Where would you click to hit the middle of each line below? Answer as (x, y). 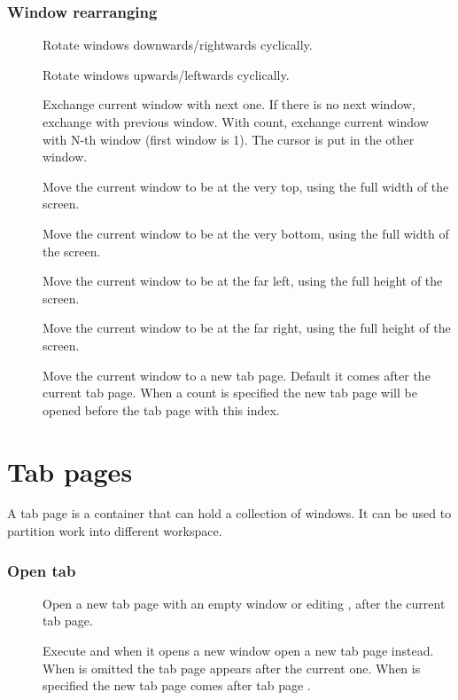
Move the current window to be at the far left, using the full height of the (243, 281)
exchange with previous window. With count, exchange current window (236, 122)
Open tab (42, 570)
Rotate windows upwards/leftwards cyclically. (166, 74)
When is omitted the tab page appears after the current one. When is (232, 668)
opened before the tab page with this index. (161, 409)
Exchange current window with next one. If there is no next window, (229, 104)
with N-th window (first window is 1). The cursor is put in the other (229, 139)
